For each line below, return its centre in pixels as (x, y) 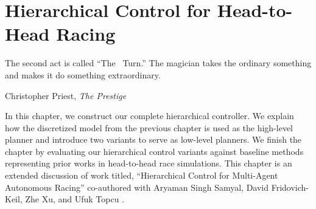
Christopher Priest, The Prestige (66, 95)
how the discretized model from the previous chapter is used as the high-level (149, 127)
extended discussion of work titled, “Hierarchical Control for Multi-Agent (142, 175)
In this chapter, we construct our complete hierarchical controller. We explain (149, 116)
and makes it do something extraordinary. (83, 74)
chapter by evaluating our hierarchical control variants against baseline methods (154, 151)
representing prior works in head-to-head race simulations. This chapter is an (149, 163)
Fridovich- (290, 187)
